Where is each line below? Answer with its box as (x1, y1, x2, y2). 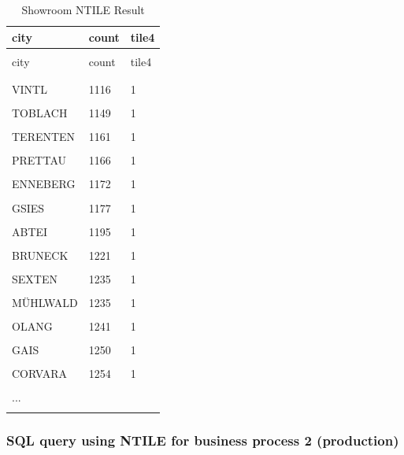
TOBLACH (12, 105, 68, 121)
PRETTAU (12, 152, 67, 168)
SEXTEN (12, 270, 57, 287)
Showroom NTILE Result (21, 2, 145, 17)
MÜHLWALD (12, 294, 78, 310)
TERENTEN (12, 128, 76, 145)
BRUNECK (12, 246, 69, 263)
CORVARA (12, 365, 67, 382)
